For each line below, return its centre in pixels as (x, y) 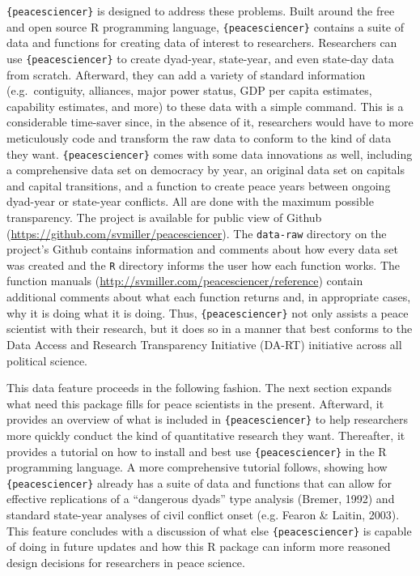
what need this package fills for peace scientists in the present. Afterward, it (195, 403)
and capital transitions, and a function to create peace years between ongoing (199, 185)
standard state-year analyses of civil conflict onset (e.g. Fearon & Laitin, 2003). (203, 515)
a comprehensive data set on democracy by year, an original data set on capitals (206, 170)
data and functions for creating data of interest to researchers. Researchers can (202, 43)
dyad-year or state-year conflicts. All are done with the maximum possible (190, 201)
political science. (47, 360)
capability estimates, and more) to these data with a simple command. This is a (205, 106)
